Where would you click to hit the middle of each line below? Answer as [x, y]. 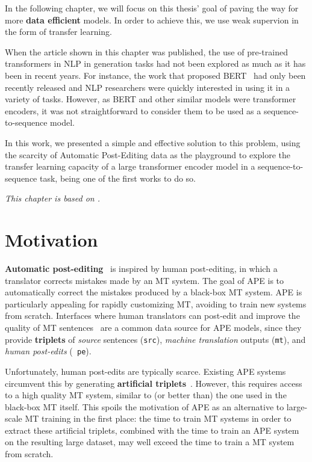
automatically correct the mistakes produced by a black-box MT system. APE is [154, 292]
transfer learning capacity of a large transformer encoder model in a [130, 166]
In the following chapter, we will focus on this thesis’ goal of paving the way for [152, 8]
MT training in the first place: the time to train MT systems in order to [158, 418]
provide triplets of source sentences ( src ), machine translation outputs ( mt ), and [155, 339]
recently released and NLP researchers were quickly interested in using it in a [148, 87]
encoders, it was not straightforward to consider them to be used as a [133, 110]
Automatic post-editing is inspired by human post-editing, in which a [141, 269]
